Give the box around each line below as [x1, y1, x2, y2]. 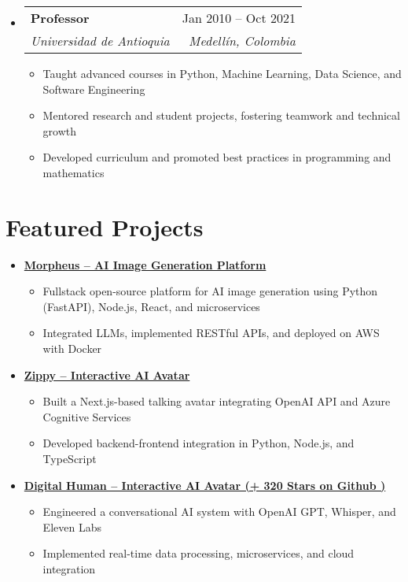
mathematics [42, 164, 105, 180]
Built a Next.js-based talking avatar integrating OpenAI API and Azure [42, 393, 391, 410]
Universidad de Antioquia [30, 32, 170, 50]
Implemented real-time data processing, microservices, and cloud [42, 545, 355, 562]
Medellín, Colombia [189, 32, 296, 50]
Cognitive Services [42, 408, 131, 424]
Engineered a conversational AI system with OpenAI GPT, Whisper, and [42, 503, 396, 520]
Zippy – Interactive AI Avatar [24, 366, 190, 383]
